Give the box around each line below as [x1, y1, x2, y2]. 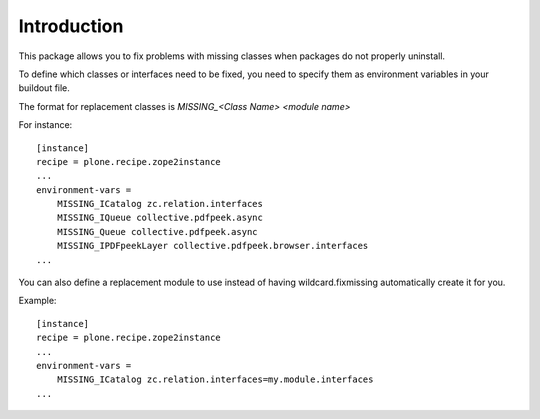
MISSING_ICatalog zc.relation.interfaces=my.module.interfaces [56, 374, 374, 385]
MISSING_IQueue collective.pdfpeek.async [56, 212, 264, 224]
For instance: [18, 119, 73, 131]
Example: [18, 295, 57, 307]
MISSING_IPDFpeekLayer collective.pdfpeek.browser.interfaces [56, 240, 369, 252]
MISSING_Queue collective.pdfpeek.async [56, 226, 259, 237]
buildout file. [18, 82, 70, 94]
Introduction [18, 15, 124, 37]
